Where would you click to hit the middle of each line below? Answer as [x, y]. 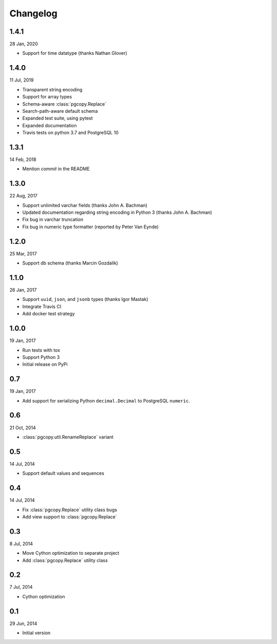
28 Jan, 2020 [24, 44]
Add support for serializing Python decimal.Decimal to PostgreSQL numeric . [106, 400]
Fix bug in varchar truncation [53, 219]
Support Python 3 [41, 357]
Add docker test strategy [49, 314]
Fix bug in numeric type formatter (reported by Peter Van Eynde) [91, 227]
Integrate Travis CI [42, 306]
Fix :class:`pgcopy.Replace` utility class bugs [70, 510]
